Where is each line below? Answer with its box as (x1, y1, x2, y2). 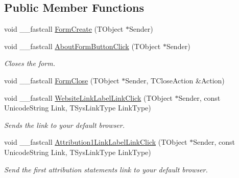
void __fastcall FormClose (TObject (4, 75, 119, 85)
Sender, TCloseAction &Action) (125, 75, 225, 85)
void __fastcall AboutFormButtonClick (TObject (4, 40, 161, 51)
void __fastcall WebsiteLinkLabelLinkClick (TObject (4, 92, 173, 103)
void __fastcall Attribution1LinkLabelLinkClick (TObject (4, 137, 187, 147)
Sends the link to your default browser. (4, 119, 125, 130)
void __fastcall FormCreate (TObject (4, 24, 124, 34)
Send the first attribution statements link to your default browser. (4, 164, 208, 174)
